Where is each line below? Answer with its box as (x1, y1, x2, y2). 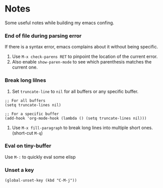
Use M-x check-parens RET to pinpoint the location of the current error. (12, 53, 158, 59)
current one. (12, 64, 38, 71)
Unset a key (5, 166, 34, 173)
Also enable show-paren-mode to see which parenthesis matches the (12, 59, 152, 65)
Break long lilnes (5, 77, 46, 84)
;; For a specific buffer (5, 111, 59, 116)
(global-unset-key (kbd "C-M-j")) (5, 178, 77, 183)
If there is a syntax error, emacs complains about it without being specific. (5, 44, 158, 50)
